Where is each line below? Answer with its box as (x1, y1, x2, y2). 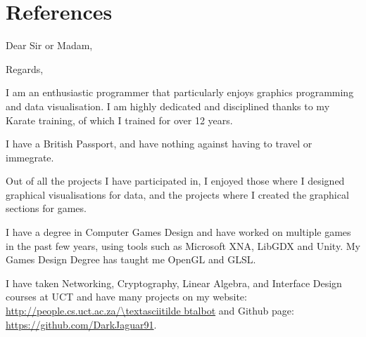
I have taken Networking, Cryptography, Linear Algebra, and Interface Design (6, 275, 342, 290)
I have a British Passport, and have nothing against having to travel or (6, 136, 313, 151)
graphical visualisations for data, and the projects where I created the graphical (6, 187, 349, 201)
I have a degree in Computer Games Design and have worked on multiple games (6, 225, 351, 239)
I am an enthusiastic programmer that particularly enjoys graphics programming (6, 85, 354, 100)
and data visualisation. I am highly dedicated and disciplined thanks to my (6, 98, 330, 113)
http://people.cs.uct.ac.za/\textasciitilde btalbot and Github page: (6, 303, 294, 318)
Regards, (6, 61, 44, 76)
